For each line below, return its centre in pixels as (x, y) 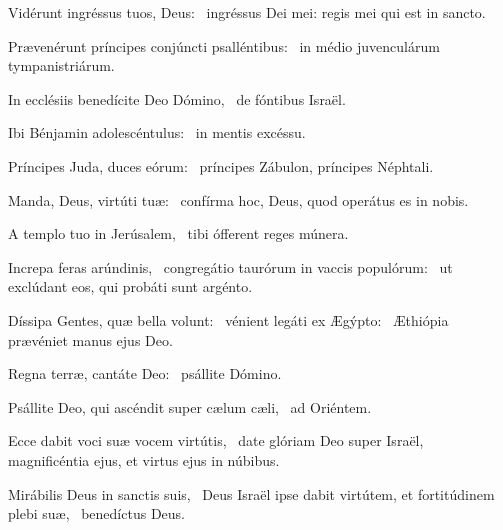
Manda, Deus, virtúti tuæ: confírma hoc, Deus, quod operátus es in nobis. (238, 199)
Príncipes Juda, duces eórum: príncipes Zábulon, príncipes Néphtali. (221, 165)
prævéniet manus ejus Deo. (90, 339)
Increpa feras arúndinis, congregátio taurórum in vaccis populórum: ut (230, 266)
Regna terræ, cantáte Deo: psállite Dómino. (145, 373)
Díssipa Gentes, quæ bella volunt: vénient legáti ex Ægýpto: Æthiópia (228, 319)
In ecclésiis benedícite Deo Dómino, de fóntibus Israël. (177, 98)
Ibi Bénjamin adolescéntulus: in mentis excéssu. (157, 132)
